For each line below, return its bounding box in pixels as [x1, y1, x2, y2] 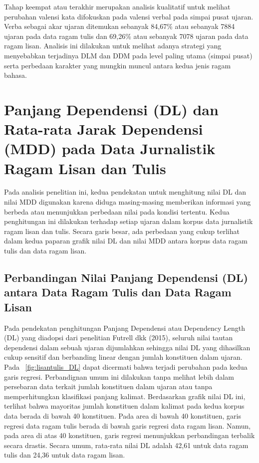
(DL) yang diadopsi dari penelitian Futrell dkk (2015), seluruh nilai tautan [4, 332, 233, 343]
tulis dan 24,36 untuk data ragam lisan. [4, 450, 125, 460]
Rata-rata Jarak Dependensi [4, 119, 203, 139]
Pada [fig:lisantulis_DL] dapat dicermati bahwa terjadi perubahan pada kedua [4, 361, 248, 372]
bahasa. [4, 70, 27, 80]
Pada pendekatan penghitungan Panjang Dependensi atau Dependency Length [4, 322, 245, 333]
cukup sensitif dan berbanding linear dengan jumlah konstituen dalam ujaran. [4, 352, 243, 362]
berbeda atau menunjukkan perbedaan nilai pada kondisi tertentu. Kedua [4, 206, 230, 217]
